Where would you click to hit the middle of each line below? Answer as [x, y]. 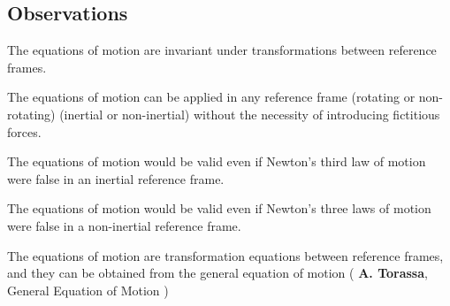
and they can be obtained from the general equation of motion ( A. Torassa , [217, 273]
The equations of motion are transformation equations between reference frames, [225, 255]
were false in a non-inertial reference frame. [124, 225]
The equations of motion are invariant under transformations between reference [222, 50]
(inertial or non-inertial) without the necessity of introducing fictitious [250, 114]
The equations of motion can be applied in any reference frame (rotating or [211, 97]
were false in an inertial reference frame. [116, 178]
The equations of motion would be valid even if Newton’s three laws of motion [219, 208]
